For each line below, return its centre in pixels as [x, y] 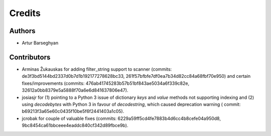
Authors [22, 31]
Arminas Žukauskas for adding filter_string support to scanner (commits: [97, 69]
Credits [25, 13]
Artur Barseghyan [40, 43]
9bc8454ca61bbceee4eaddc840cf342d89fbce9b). [75, 125]
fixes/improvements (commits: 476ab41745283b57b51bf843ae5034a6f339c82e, [106, 83]
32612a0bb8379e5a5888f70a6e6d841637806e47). [75, 90]
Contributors [30, 57]
